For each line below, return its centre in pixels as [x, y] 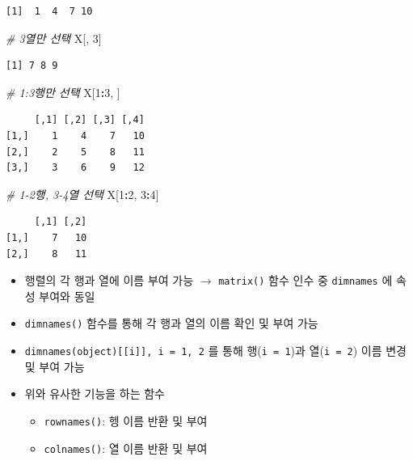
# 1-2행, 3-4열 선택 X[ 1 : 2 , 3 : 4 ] [82, 194]
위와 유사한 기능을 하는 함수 [95, 393]
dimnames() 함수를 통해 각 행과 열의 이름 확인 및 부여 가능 [171, 323]
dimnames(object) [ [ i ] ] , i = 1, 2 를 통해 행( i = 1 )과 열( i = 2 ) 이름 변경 [215, 351]
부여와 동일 [67, 296]
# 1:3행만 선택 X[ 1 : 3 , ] [63, 92]
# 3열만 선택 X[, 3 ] [54, 38]
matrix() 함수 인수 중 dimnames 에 [306, 280]
